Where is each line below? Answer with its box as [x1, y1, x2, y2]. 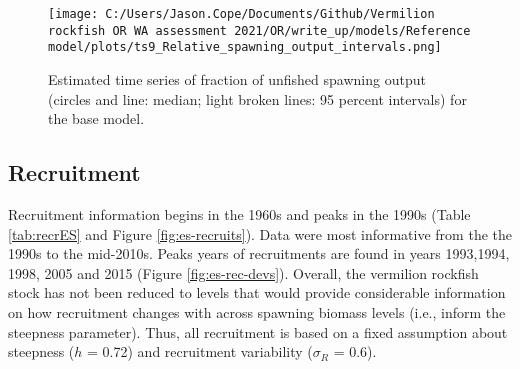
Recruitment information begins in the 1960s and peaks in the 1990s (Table [8, 203, 471, 224]
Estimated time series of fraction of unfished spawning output [48, 68, 426, 89]
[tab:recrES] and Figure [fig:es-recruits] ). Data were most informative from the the [8, 223, 512, 244]
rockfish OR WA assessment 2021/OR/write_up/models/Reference [48, 23, 471, 38]
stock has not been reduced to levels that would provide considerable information [8, 282, 506, 303]
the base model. [48, 108, 145, 129]
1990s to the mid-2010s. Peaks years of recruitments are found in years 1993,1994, [8, 243, 510, 264]
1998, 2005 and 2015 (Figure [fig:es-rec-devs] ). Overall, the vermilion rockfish [8, 262, 479, 283]
